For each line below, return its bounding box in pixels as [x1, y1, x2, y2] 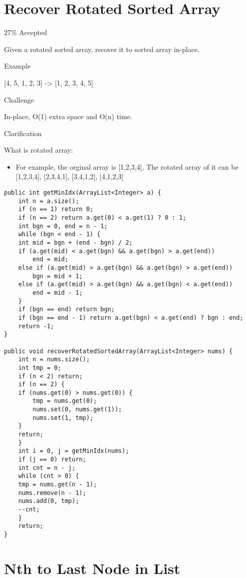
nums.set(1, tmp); [32, 414, 93, 421]
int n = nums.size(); [18, 356, 90, 363]
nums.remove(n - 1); [18, 489, 86, 496]
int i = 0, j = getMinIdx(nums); [18, 447, 129, 455]
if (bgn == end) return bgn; [18, 306, 115, 313]
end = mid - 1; [32, 289, 83, 296]
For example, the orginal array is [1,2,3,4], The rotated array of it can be [15, 161, 239, 172]
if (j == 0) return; [18, 456, 86, 463]
